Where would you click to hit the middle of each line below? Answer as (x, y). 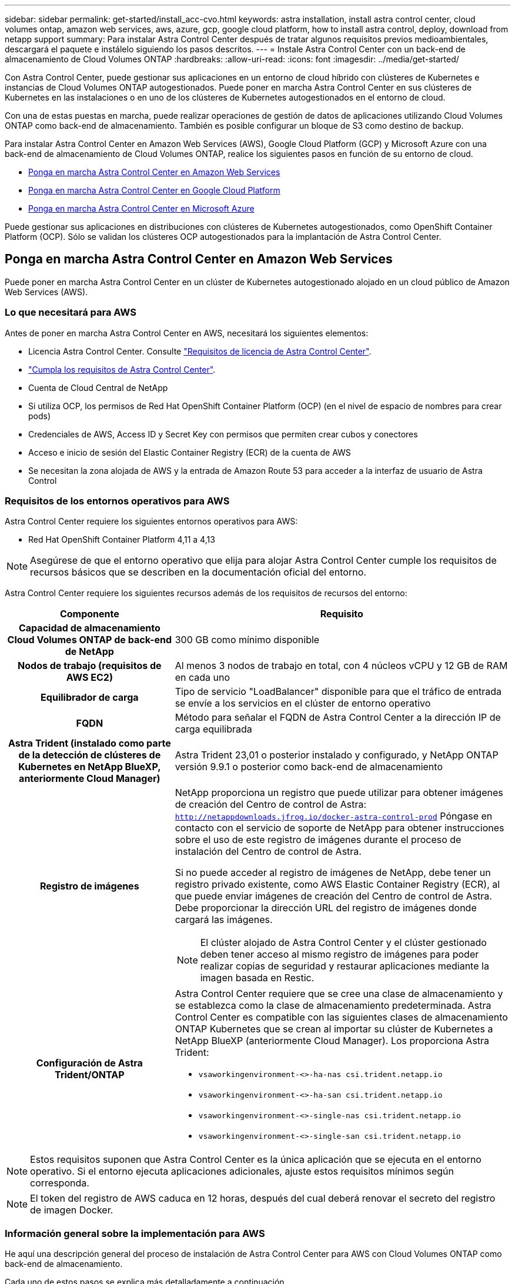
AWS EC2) (89, 678)
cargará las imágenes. (224, 920)
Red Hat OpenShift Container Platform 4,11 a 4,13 (122, 540)
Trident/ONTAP (90, 1075)
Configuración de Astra (89, 1063)
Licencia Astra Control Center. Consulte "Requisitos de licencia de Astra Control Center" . (200, 351)
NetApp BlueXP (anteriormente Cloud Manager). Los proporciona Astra (332, 1041)
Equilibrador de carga (90, 698)
